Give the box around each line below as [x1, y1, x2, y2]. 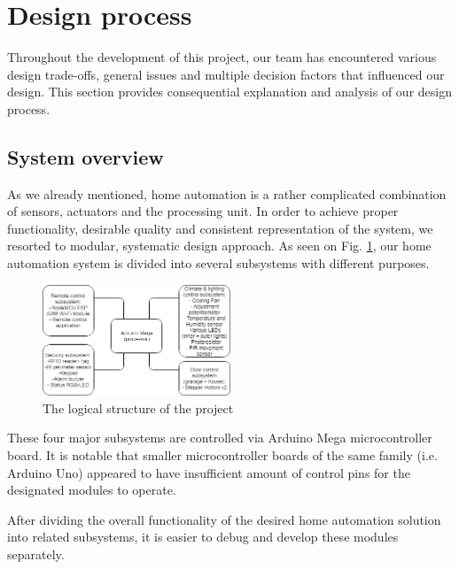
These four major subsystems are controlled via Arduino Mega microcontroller [7, 428, 432, 447]
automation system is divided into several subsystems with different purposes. [7, 254, 430, 273]
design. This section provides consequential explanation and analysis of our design [7, 82, 452, 101]
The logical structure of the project [43, 398, 234, 417]
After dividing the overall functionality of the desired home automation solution [7, 510, 441, 528]
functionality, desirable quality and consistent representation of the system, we [7, 219, 433, 237]
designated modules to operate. [7, 481, 176, 499]
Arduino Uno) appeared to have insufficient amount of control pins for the [7, 463, 410, 481]
